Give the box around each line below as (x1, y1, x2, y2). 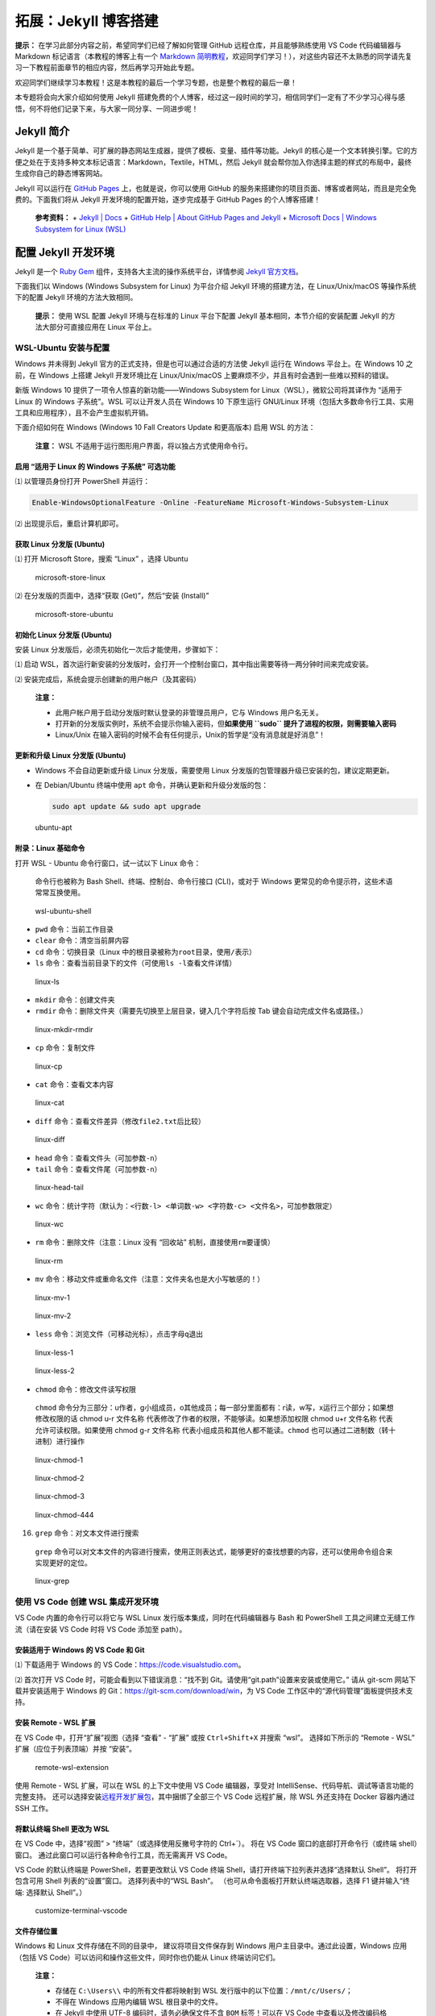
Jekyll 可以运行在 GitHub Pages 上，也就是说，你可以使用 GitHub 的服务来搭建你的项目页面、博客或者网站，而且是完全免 (14, 183, 416, 193)
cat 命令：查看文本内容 (35, 1079, 114, 1089)
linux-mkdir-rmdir (35, 1024, 93, 1034)
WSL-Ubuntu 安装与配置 (14, 342, 110, 353)
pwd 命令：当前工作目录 (35, 924, 114, 935)
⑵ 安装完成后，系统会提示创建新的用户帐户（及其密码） (14, 674, 201, 684)
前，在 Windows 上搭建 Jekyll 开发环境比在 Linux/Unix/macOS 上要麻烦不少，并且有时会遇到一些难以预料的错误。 (14, 370, 394, 380)
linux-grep (35, 1577, 70, 1586)
